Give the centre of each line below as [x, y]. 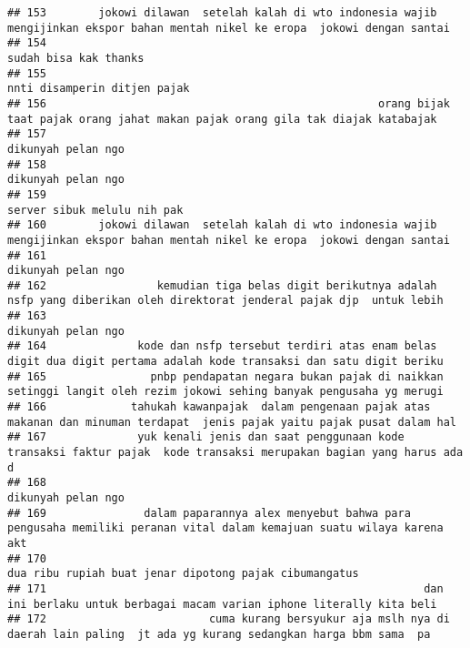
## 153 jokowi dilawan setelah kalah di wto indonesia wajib [222, 13]
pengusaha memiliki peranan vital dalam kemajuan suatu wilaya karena [225, 528]
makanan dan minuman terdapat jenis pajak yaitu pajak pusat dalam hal [232, 422]
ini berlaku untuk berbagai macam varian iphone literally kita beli [222, 604]
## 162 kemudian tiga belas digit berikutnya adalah [222, 285]
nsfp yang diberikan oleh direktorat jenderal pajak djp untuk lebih [225, 301]
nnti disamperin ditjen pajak [99, 89]
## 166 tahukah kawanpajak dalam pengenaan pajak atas [219, 407]
